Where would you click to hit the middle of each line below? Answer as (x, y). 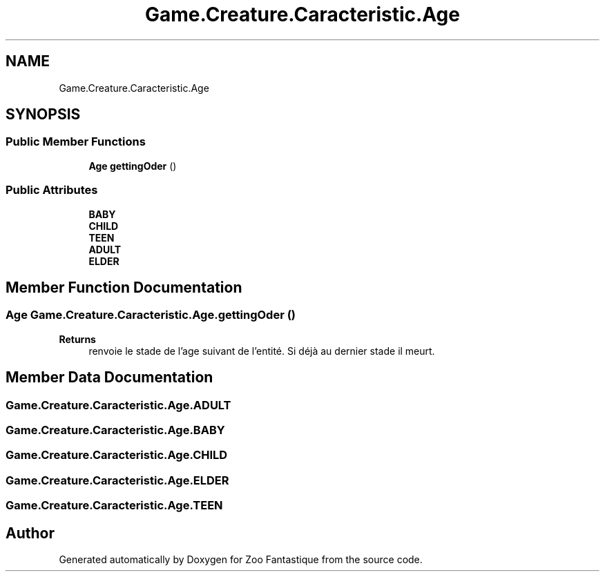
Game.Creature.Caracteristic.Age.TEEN (114, 506)
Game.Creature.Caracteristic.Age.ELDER (117, 480)
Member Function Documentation (124, 287)
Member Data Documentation (109, 378)
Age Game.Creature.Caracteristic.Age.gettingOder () (151, 315)
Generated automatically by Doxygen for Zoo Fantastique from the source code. (241, 559)
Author (30, 533)
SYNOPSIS (43, 115)
